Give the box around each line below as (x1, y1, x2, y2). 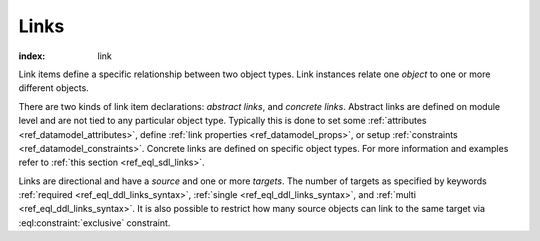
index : (18, 50, 46, 62)
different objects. (18, 82, 89, 94)
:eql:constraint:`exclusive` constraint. (18, 216, 171, 229)
